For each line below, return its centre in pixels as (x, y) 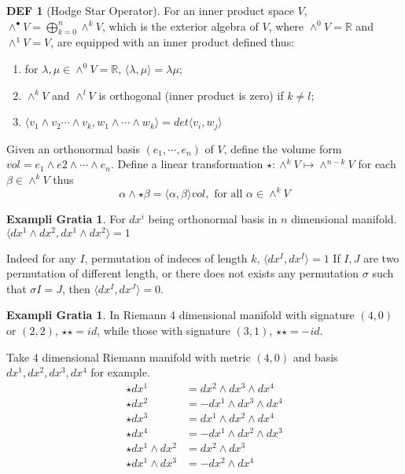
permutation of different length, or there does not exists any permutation (183, 273)
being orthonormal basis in (213, 218)
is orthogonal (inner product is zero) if (191, 95)
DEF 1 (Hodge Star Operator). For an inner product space (150, 10)
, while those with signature (164, 330)
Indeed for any (41, 257)
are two (381, 257)
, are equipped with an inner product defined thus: (173, 42)
